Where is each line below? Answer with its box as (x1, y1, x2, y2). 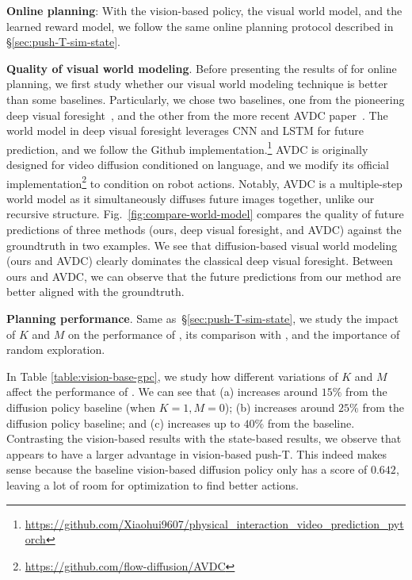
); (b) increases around (224, 398, 335, 415)
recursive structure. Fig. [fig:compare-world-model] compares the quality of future (6, 205, 404, 222)
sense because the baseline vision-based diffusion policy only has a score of (6, 461, 368, 478)
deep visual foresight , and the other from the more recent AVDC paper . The (6, 106, 388, 123)
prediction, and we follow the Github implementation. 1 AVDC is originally (6, 138, 368, 157)
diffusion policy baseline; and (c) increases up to (6, 414, 240, 431)
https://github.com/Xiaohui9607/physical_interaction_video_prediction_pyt (25, 515, 404, 532)
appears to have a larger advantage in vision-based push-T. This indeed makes (6, 445, 387, 462)
